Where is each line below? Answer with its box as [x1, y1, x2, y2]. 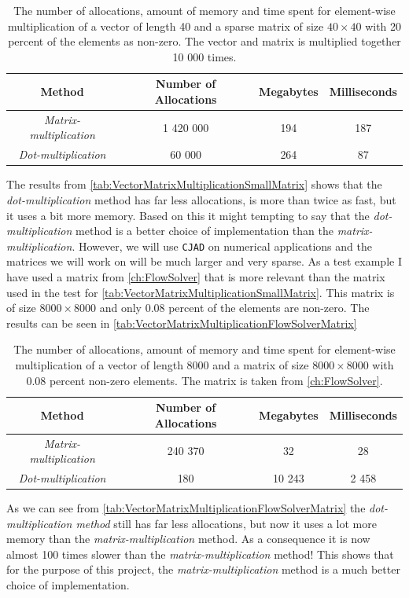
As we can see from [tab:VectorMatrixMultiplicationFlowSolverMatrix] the [6, 500, 366, 516]
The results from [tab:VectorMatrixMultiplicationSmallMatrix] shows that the [6, 176, 382, 193]
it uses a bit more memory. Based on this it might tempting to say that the [6, 207, 370, 223]
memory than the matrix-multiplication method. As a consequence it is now [6, 530, 370, 547]
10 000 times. [172, 48, 237, 64]
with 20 [365, 17, 402, 34]
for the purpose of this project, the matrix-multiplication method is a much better [6, 561, 400, 578]
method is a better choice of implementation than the [76, 222, 333, 239]
